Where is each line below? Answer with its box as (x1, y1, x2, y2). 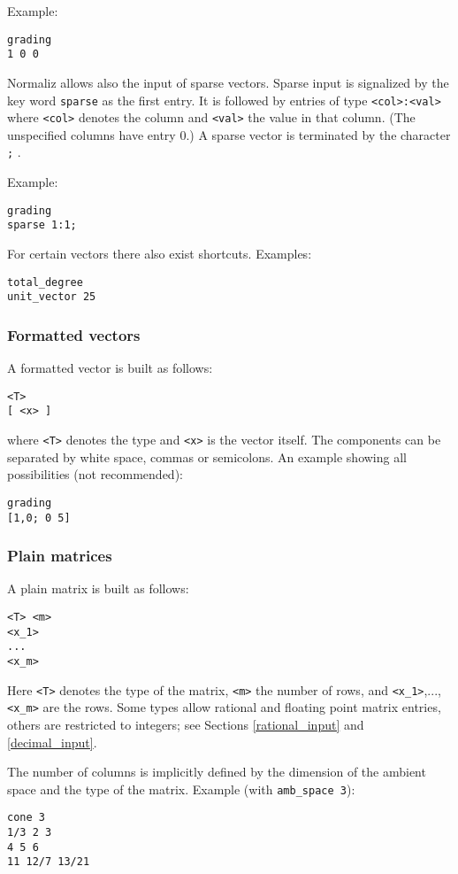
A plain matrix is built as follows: (7, 579, 189, 598)
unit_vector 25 (7, 290, 96, 304)
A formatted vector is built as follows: (7, 359, 213, 377)
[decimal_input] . (7, 732, 97, 751)
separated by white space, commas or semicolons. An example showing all (7, 447, 407, 466)
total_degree (7, 275, 83, 289)
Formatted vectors (7, 323, 141, 345)
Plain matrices (7, 545, 112, 567)
